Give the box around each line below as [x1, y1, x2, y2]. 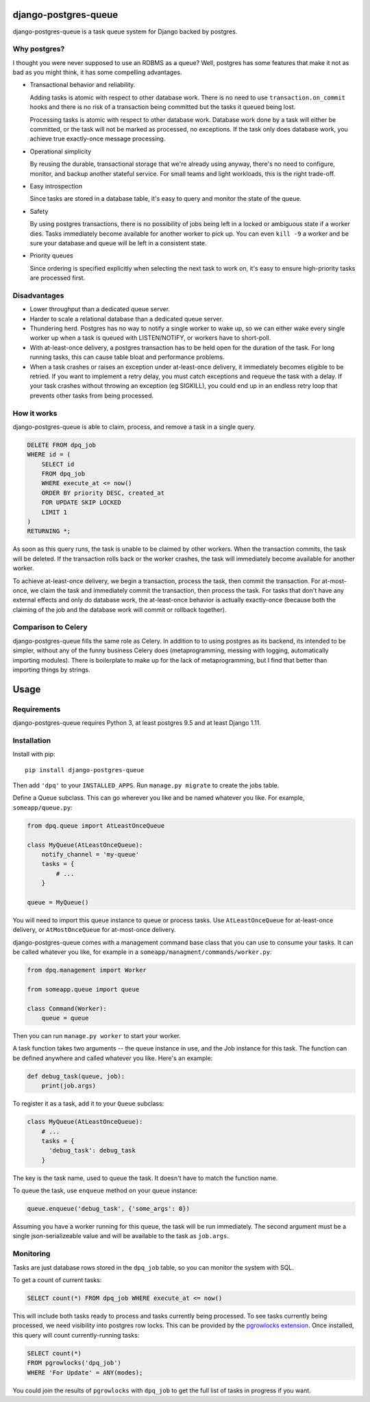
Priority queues [29, 251, 73, 260]
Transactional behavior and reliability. [29, 81, 136, 89]
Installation [12, 735, 51, 745]
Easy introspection [29, 182, 82, 190]
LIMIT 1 [41, 508, 68, 516]
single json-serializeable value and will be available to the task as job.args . [12, 1232, 230, 1240]
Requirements [12, 704, 61, 714]
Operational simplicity [29, 147, 92, 156]
